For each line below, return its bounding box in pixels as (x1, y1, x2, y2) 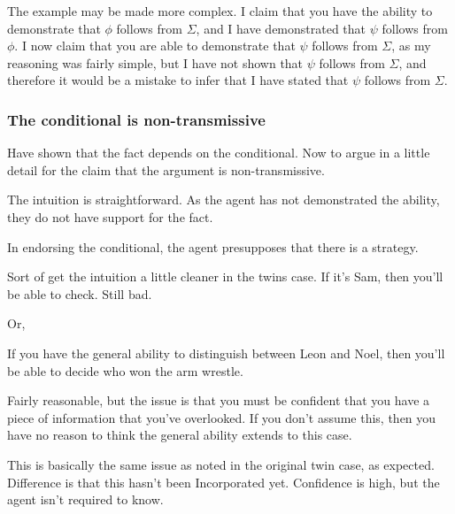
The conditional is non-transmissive (7, 108, 266, 130)
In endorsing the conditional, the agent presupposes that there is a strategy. (7, 237, 419, 256)
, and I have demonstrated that (196, 19, 366, 37)
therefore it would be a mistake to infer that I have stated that (7, 71, 349, 89)
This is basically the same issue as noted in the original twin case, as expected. (7, 455, 435, 473)
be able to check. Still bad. (7, 284, 152, 303)
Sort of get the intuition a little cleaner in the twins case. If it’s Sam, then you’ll (7, 267, 443, 286)
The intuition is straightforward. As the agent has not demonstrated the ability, (7, 190, 440, 209)
